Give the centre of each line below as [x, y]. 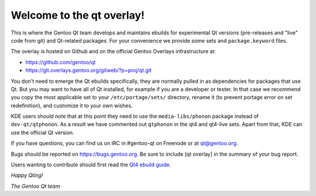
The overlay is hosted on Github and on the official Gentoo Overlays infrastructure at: [114, 51]
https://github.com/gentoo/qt [61, 62]
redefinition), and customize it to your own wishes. [72, 106]
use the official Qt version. [42, 132]
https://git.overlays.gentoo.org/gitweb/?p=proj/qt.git [89, 71]
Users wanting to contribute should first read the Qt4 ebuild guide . [91, 165]
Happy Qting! [27, 176]
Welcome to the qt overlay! [78, 15]
